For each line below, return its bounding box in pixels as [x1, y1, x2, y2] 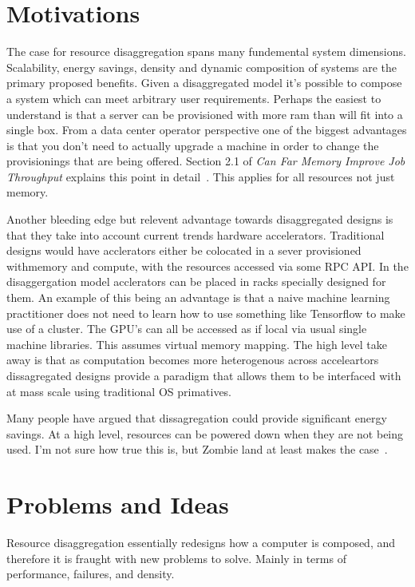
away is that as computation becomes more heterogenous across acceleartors [6, 351, 379, 368]
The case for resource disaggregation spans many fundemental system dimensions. [6, 43, 406, 60]
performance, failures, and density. [6, 565, 175, 582]
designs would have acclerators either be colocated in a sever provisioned [6, 242, 362, 259]
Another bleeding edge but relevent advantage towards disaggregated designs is [6, 211, 393, 228]
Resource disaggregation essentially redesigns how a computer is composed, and [6, 534, 396, 551]
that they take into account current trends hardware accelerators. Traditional [6, 226, 385, 243]
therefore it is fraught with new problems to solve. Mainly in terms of [6, 549, 346, 566]
